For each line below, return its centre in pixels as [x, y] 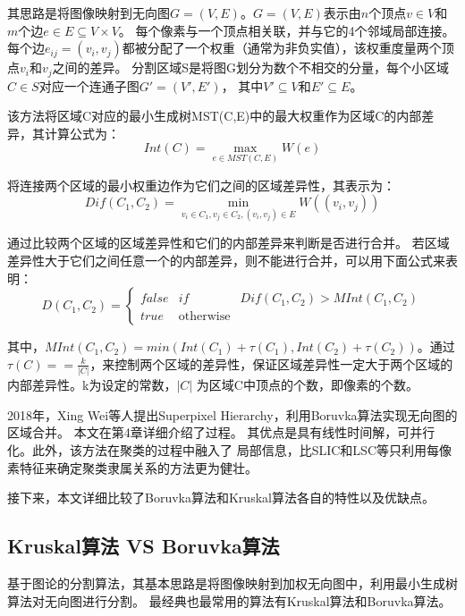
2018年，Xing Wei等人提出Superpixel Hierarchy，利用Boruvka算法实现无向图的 [232, 414]
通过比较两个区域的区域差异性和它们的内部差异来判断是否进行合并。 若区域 [228, 243]
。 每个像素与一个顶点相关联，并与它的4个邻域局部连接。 [287, 30]
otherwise [204, 317]
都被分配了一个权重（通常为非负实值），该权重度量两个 [282, 48]
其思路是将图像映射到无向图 [89, 13]
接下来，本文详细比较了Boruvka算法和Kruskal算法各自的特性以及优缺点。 [221, 498]
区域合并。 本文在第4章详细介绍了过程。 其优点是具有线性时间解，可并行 [221, 432]
